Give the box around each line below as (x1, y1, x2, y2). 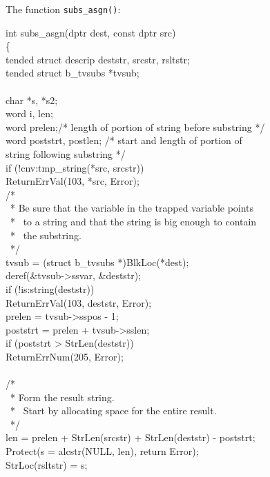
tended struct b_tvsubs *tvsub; (6, 65, 139, 80)
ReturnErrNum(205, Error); (6, 349, 124, 363)
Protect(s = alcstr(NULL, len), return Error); (6, 444, 199, 458)
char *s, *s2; (6, 92, 58, 107)
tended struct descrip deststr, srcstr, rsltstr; (6, 52, 190, 66)
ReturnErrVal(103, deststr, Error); (6, 295, 152, 309)
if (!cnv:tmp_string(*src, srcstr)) (6, 160, 144, 174)
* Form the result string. (10, 389, 115, 404)
